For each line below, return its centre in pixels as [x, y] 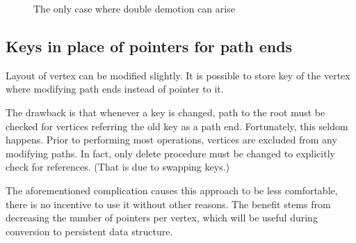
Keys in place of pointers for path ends [149, 46]
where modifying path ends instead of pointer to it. [115, 89]
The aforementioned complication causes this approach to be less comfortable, [172, 190]
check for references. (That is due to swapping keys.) [118, 167]
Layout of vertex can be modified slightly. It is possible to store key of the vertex [178, 75]
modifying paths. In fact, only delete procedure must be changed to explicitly [170, 153]
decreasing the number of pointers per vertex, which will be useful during [162, 218]
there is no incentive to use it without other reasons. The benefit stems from [168, 204]
